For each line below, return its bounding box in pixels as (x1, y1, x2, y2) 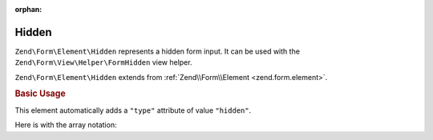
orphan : (14, 5, 42, 14)
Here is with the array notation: (14, 120, 117, 130)
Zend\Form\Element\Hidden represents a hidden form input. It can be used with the (14, 46, 301, 56)
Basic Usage (14, 88, 66, 99)
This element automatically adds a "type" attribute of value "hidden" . (14, 105, 252, 115)
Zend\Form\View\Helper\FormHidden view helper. (14, 58, 192, 67)
